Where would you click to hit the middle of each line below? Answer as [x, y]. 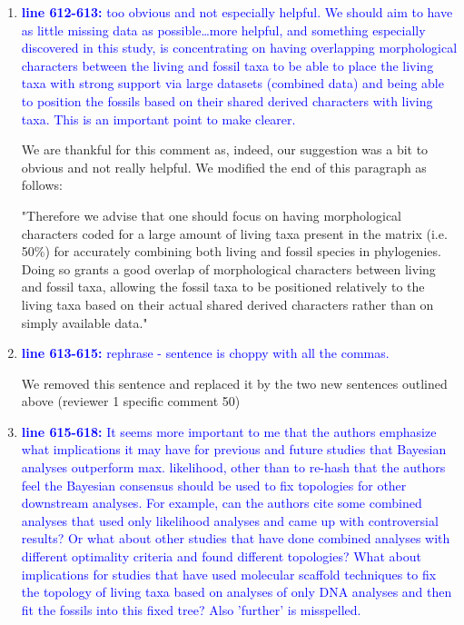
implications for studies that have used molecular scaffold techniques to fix [229, 574]
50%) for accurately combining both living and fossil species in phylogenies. [231, 251]
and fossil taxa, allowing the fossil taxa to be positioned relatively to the [223, 287]
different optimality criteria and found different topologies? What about [221, 556]
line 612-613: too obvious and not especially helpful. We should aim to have [237, 12]
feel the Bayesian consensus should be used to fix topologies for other [214, 485]
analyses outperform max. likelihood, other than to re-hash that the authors [233, 467]
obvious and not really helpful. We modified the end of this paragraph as [224, 167]
